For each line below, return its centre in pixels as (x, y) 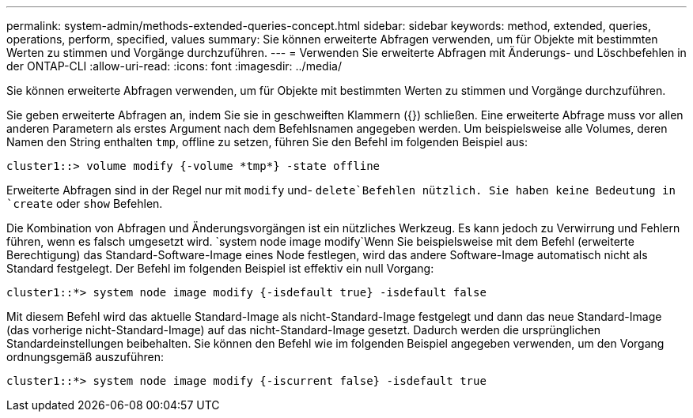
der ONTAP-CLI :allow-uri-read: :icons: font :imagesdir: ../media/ (174, 66)
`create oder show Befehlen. (85, 203)
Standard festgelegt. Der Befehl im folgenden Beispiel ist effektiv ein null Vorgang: (220, 268)
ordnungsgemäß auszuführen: (85, 357)
